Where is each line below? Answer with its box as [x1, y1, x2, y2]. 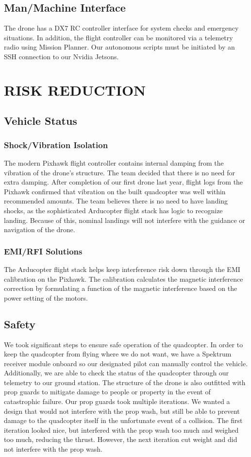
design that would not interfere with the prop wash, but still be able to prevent [4, 406, 240, 416]
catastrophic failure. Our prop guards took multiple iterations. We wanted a [4, 396, 230, 406]
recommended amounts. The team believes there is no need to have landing [4, 196, 228, 206]
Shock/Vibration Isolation [4, 138, 108, 151]
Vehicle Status [4, 113, 77, 128]
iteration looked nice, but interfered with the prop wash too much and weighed [4, 424, 239, 435]
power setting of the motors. [4, 292, 88, 303]
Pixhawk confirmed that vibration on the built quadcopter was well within [4, 186, 226, 196]
